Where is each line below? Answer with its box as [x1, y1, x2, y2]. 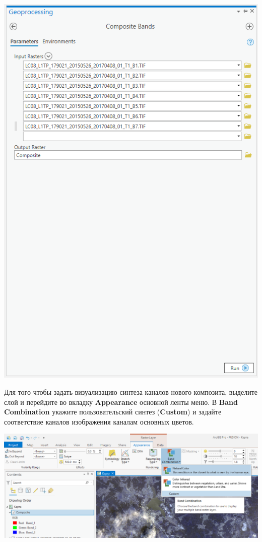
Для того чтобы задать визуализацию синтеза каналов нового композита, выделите [4, 386, 257, 397]
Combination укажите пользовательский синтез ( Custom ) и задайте [4, 406, 222, 417]
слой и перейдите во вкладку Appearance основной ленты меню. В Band [4, 396, 238, 407]
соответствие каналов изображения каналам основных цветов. [4, 416, 194, 427]
